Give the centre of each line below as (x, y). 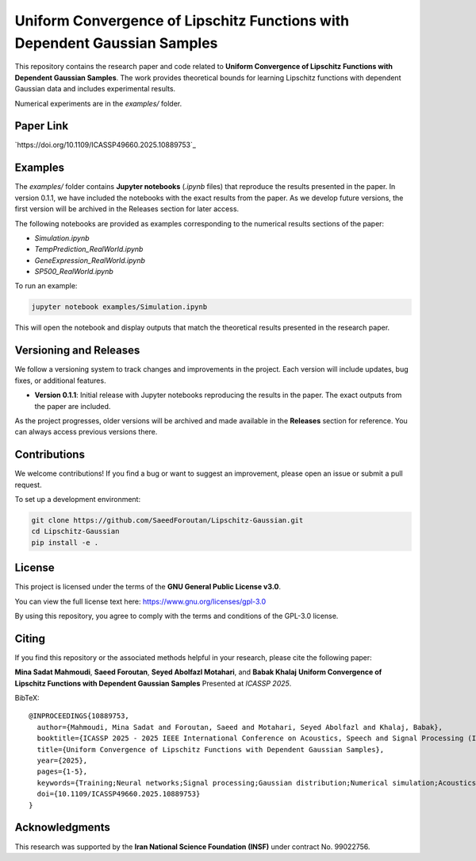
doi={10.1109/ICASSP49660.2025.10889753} (119, 794)
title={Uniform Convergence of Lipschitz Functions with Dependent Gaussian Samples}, (211, 749)
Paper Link (42, 126)
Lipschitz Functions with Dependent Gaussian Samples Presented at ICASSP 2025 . (153, 683)
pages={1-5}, (62, 772)
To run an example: (46, 286)
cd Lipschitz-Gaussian (75, 531)
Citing (30, 638)
